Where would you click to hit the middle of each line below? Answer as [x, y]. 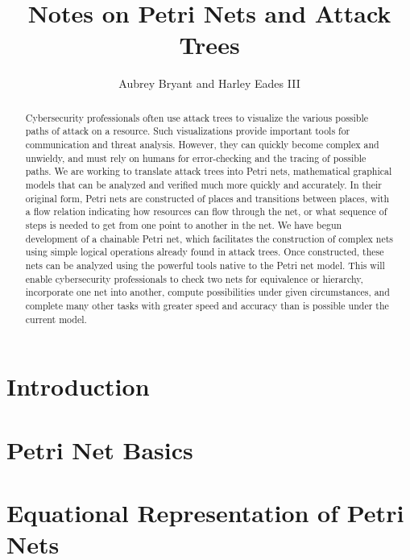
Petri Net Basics [100, 449]
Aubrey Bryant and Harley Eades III [209, 83]
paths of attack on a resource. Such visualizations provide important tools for [188, 131]
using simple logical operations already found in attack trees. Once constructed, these [205, 252]
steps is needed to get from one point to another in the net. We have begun [184, 224]
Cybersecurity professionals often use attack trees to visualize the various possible [197, 117]
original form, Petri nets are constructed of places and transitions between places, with [207, 198]
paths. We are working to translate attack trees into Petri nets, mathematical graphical [209, 171]
